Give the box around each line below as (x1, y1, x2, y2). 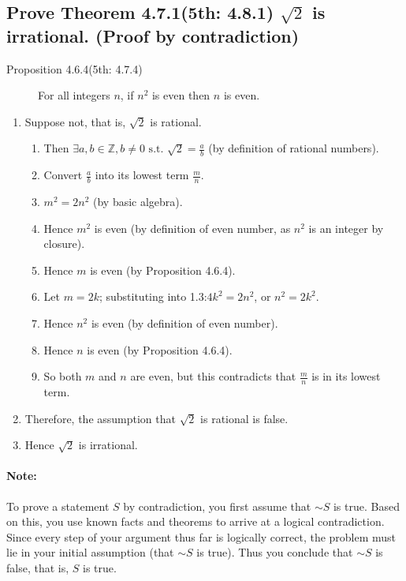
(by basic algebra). (92, 193, 183, 210)
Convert (43, 167, 83, 183)
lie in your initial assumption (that (6, 544, 174, 560)
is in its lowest (311, 368, 381, 384)
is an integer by (308, 219, 384, 236)
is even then (151, 87, 210, 103)
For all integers (38, 87, 110, 103)
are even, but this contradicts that (130, 368, 296, 384)
